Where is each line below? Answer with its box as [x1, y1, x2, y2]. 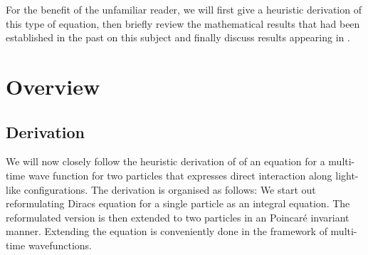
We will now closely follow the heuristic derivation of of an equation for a [6, 154, 325, 169]
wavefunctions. [28, 237, 93, 252]
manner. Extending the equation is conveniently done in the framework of [6, 224, 327, 239]
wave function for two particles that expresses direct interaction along [28, 167, 332, 182]
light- [335, 167, 359, 182]
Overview [6, 71, 100, 100]
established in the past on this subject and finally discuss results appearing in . [6, 30, 350, 45]
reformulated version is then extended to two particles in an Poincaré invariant [6, 209, 349, 224]
